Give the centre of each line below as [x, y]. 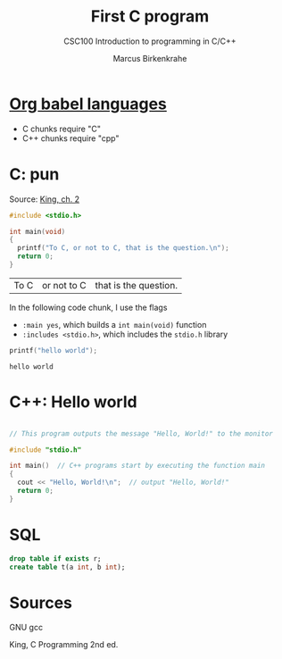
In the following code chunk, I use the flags [88, 307]
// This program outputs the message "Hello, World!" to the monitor [141, 434]
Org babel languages [88, 104]
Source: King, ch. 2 [45, 199]
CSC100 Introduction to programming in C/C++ [150, 41]
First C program [150, 17]
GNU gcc [26, 628]
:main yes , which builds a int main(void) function [114, 324]
